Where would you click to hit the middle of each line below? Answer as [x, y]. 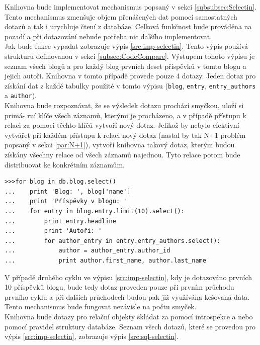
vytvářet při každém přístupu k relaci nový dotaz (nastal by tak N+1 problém [125, 135]
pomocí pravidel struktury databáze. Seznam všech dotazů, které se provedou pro [130, 326]
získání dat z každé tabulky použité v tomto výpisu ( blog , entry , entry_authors [130, 85]
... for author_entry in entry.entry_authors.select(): [113, 241]
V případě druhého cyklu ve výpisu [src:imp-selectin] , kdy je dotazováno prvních [128, 277]
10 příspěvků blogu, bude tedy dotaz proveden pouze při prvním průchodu [119, 287]
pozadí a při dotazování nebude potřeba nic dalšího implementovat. [108, 36]
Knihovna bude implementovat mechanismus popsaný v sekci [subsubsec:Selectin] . [131, 7]
